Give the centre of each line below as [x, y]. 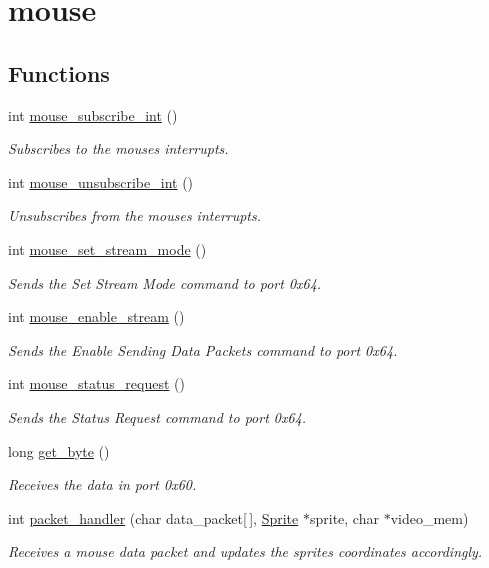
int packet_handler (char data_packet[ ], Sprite [153, 517]
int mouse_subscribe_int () [93, 114]
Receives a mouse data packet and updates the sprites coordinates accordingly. [245, 551]
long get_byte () [59, 450]
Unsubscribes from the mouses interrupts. [135, 215]
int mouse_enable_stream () [96, 316]
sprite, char [344, 517]
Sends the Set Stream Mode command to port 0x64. [165, 282]
